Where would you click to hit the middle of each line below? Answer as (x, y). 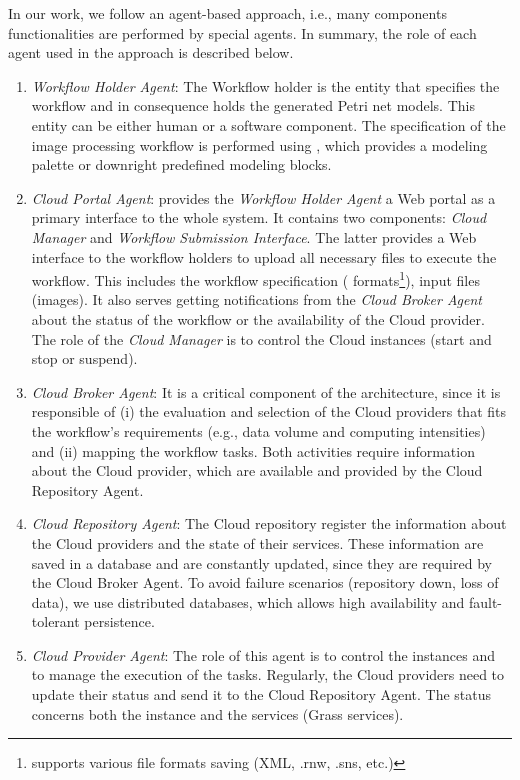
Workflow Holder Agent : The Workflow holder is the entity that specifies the (265, 85)
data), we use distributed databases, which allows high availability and (248, 601)
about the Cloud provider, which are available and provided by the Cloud (257, 470)
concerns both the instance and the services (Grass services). (217, 713)
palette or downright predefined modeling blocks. (181, 164)
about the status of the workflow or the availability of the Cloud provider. (258, 318)
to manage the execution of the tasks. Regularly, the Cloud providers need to (268, 674)
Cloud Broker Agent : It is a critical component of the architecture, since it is (266, 391)
